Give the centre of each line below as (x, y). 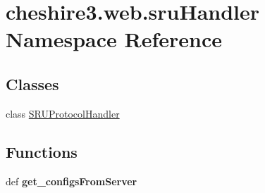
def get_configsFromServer (72, 181)
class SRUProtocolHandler (63, 113)
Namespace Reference (114, 39)
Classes (32, 83)
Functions (42, 151)
